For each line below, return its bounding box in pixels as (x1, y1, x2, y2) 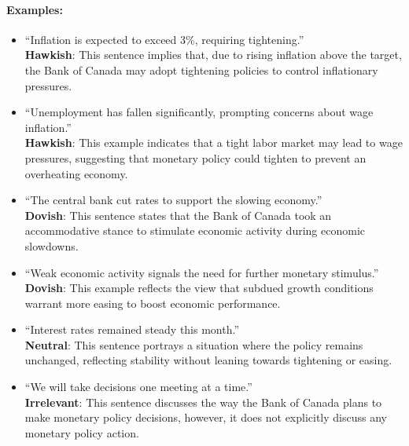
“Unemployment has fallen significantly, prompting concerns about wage (24, 104, 374, 120)
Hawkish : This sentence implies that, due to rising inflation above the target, (24, 46, 402, 63)
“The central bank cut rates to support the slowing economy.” (24, 192, 322, 208)
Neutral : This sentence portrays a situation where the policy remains (24, 336, 363, 353)
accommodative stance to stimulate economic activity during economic (24, 222, 365, 239)
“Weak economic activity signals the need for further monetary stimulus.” (24, 264, 379, 280)
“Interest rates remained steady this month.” (24, 321, 240, 338)
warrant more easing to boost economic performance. (24, 294, 281, 311)
